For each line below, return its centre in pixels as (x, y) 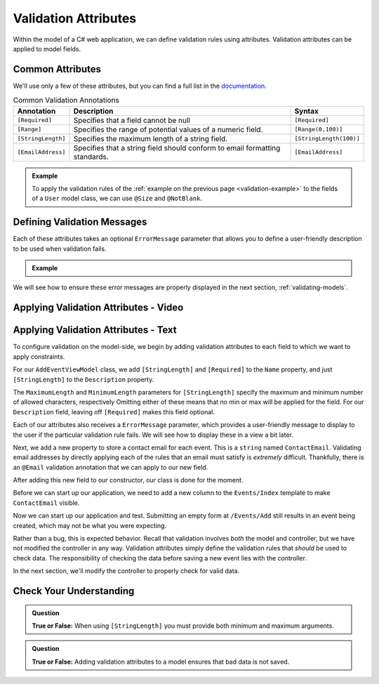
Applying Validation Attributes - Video (98, 308)
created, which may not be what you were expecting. (90, 525)
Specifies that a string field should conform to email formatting (177, 147)
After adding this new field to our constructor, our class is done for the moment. (128, 480)
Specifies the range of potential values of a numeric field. (168, 129)
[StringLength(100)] (327, 139)
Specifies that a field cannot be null (132, 120)
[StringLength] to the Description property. (84, 379)
